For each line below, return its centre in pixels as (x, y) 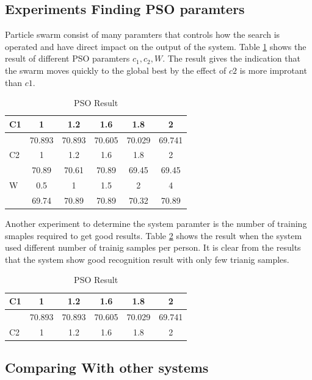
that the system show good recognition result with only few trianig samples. (147, 259)
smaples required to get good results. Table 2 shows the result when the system (154, 235)
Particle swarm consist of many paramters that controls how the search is (143, 34)
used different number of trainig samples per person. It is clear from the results (153, 247)
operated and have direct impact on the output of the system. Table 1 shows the (156, 46)
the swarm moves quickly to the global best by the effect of (116, 70)
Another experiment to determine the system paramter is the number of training (156, 224)
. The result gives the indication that (231, 58)
